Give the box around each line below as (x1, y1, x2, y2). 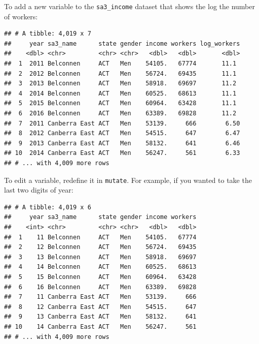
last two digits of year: (4, 184, 73, 195)
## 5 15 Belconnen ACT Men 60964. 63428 (4, 273, 197, 280)
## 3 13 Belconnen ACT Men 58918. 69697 (4, 253, 197, 261)
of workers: (4, 11, 38, 21)
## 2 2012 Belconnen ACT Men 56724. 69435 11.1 (4, 70, 237, 77)
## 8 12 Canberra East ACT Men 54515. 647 (4, 303, 197, 310)
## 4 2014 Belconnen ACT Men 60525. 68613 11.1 (4, 89, 237, 97)
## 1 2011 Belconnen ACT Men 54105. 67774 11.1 (4, 60, 237, 68)
